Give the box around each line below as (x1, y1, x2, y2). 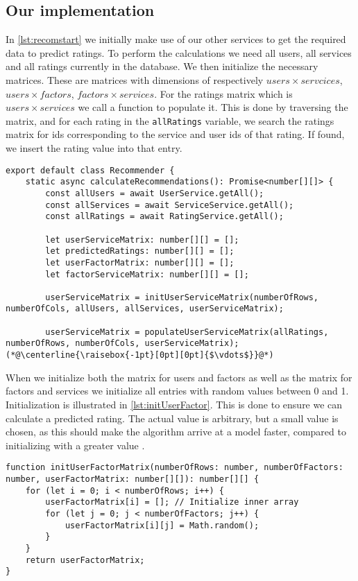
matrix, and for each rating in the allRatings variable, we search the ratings (6, 113, 334, 128)
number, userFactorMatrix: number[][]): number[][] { (6, 474, 259, 484)
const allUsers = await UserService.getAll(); (45, 188, 264, 198)
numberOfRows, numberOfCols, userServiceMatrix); (6, 338, 239, 349)
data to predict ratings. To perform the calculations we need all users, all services (6, 45, 352, 60)
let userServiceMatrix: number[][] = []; (45, 234, 239, 245)
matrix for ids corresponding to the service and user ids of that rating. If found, (6, 127, 345, 141)
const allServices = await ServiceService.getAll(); (45, 200, 294, 210)
